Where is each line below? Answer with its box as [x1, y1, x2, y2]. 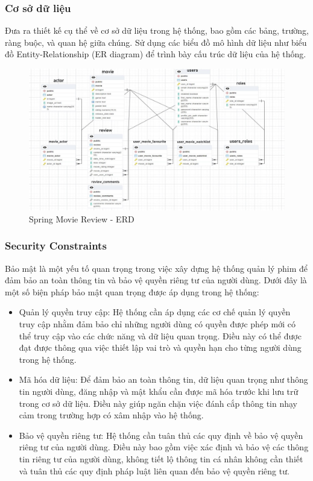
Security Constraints [5, 238, 107, 253]
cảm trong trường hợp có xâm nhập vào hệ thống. [19, 409, 204, 421]
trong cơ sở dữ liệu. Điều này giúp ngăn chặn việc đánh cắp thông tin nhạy [19, 397, 297, 409]
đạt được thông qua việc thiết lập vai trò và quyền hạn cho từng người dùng [19, 341, 302, 354]
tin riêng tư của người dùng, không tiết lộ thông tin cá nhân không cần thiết [19, 452, 303, 465]
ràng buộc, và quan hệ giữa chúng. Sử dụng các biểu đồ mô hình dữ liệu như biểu [5, 36, 307, 48]
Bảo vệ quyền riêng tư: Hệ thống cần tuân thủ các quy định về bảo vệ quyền [19, 429, 303, 441]
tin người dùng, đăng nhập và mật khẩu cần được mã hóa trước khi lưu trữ [19, 385, 299, 397]
